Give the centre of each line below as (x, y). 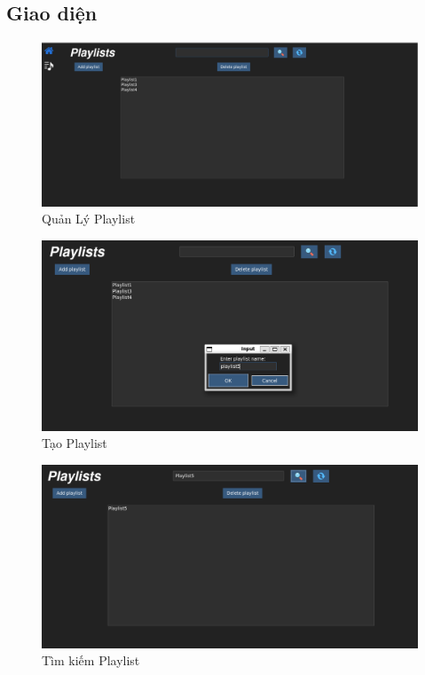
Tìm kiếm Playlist (91, 660)
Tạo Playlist (75, 443)
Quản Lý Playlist (89, 219)
